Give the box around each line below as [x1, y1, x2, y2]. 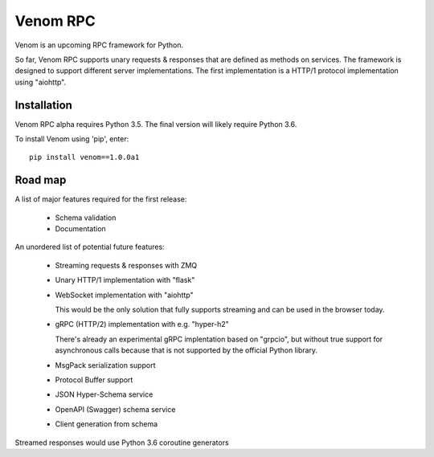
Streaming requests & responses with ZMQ [55, 260, 198, 270]
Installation [14, 98, 72, 112]
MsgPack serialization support [55, 360, 156, 369]
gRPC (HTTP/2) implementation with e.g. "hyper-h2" [55, 320, 229, 329]
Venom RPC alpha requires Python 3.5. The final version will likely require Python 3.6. [14, 119, 297, 129]
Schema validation [55, 213, 117, 222]
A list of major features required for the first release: [14, 194, 187, 204]
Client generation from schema [55, 419, 158, 429]
